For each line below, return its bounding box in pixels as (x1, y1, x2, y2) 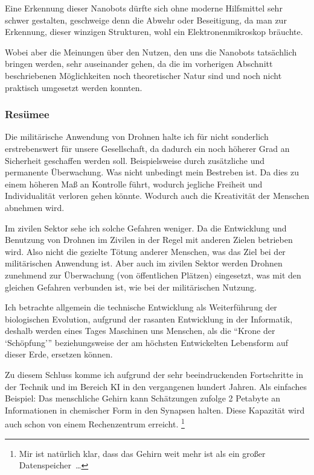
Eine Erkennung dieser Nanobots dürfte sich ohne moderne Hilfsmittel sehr (5, 2, 283, 14)
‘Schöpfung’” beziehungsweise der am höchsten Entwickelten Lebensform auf (5, 336, 288, 348)
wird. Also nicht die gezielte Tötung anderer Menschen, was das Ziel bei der (5, 245, 286, 257)
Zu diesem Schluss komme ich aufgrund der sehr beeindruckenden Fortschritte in (5, 368, 303, 381)
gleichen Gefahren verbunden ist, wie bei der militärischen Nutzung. (5, 280, 257, 293)
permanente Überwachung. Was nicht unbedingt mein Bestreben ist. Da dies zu (5, 166, 299, 178)
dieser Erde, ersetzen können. (5, 348, 113, 360)
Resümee (5, 107, 50, 122)
